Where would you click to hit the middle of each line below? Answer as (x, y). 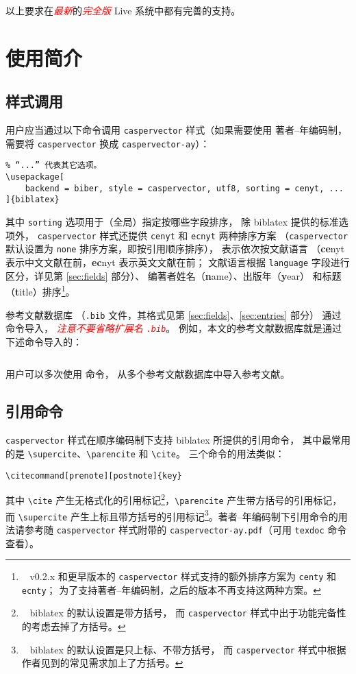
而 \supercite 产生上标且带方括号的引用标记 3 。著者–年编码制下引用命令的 (172, 515)
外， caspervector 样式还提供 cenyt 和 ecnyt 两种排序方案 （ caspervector (182, 235)
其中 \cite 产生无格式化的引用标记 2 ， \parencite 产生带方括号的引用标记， (174, 499)
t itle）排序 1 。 (45, 290)
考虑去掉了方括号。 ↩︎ (78, 626)
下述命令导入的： (44, 341)
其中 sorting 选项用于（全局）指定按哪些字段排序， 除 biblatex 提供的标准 (172, 222)
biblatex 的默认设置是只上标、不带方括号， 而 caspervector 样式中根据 (188, 649)
